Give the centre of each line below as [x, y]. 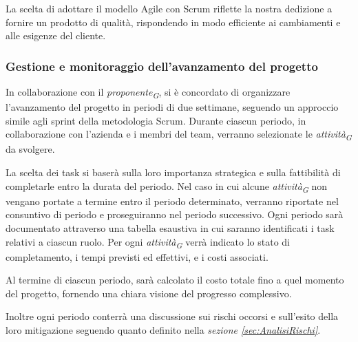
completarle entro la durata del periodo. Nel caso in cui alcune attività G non [167, 186]
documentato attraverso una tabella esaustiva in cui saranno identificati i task [170, 227]
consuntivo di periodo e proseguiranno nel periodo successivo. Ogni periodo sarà [175, 214]
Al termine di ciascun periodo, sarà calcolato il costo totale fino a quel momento [175, 280]
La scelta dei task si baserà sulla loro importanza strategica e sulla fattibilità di [173, 172]
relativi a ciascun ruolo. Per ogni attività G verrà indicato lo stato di [148, 242]
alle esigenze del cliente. [56, 35]
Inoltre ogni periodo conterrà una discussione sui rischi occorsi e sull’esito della [172, 316]
